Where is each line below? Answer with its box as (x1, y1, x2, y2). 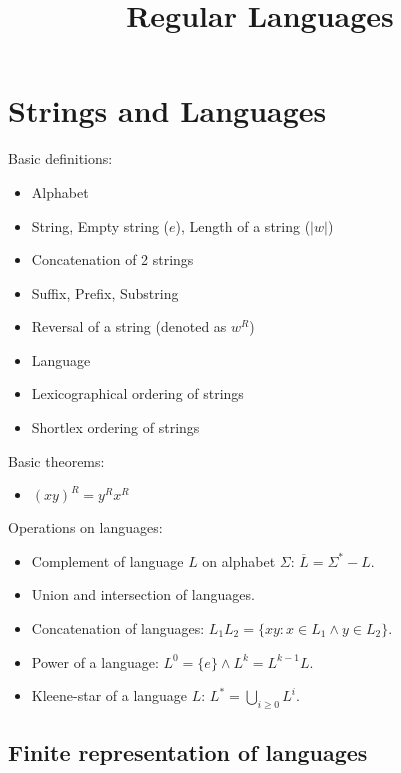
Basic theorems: (8, 450, 105, 471)
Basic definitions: (8, 148, 113, 169)
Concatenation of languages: (31, 618, 205, 639)
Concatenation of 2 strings (31, 249, 194, 270)
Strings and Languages (8, 90, 327, 131)
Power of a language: (31, 651, 159, 672)
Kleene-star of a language (31, 685, 188, 706)
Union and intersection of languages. (31, 584, 255, 605)
